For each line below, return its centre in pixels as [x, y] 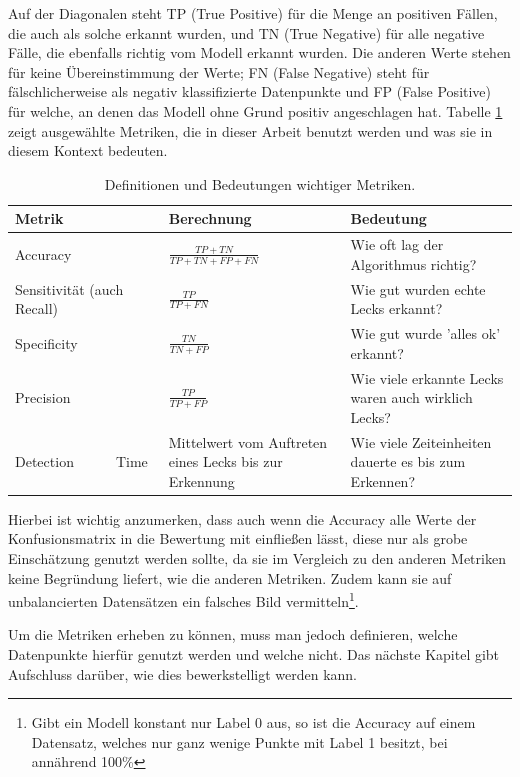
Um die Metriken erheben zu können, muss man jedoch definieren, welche [233, 634]
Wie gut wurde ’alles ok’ [425, 333]
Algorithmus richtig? [413, 263]
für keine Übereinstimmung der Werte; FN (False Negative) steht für [219, 71]
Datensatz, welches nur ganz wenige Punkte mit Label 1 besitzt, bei [239, 741]
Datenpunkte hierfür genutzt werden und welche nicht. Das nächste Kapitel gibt [254, 654]
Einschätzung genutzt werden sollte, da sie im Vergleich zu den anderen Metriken [257, 558]
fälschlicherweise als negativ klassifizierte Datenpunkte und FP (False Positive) [250, 91]
